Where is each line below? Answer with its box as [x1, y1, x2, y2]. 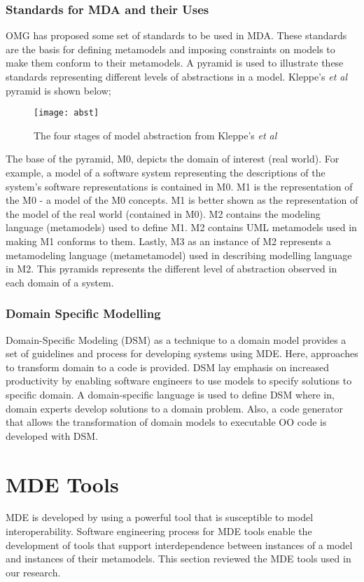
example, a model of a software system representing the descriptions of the [6, 165, 325, 180]
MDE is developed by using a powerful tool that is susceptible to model [6, 510, 314, 525]
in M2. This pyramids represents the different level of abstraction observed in [6, 261, 337, 276]
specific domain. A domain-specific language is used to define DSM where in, [6, 387, 335, 401]
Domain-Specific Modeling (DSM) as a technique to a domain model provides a [6, 332, 346, 347]
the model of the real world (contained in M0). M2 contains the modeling [6, 206, 321, 221]
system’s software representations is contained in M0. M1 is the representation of [6, 179, 353, 193]
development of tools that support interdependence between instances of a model [6, 537, 353, 552]
